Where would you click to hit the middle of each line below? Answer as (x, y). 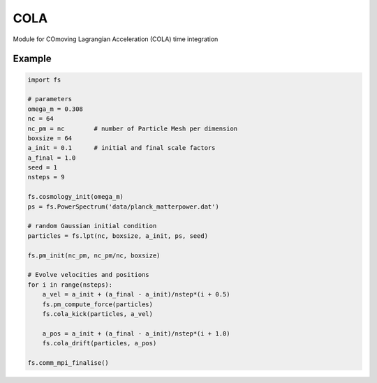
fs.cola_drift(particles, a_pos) (99, 343)
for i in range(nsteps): (70, 285)
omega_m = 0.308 (56, 109)
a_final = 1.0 (52, 158)
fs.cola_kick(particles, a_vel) (98, 314)
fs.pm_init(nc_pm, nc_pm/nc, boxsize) (94, 255)
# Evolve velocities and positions (88, 275)
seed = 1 (43, 168)
